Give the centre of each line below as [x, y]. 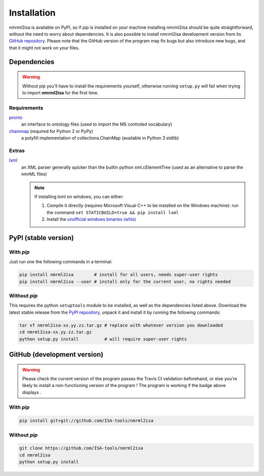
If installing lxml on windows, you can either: [79, 196]
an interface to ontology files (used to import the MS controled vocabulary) [97, 124]
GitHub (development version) [56, 354]
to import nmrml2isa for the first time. [60, 92]
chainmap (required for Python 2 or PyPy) [51, 131]
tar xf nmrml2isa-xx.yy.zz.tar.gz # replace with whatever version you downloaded [121, 325]
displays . [32, 392]
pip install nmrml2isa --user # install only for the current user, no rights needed [125, 281]
